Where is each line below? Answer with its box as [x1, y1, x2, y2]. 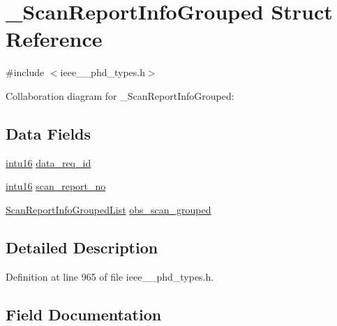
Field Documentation [6, 303, 162, 325]
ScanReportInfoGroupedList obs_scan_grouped [6, 202, 211, 216]
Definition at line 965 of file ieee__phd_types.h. [6, 269, 214, 283]
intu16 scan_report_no [6, 179, 106, 193]
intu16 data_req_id [6, 155, 91, 170]
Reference [6, 24, 103, 53]
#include [6, 65, 45, 80]
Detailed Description [6, 236, 158, 258]
